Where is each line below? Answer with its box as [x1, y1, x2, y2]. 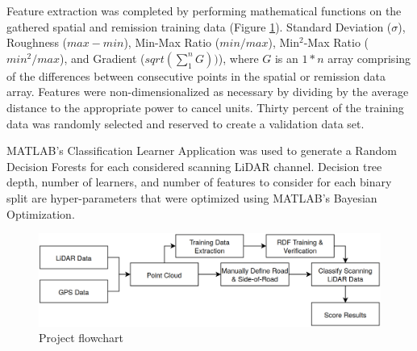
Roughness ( [6, 34, 68, 51]
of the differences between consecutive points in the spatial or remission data [6, 67, 386, 84]
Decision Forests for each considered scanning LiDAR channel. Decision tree [6, 157, 382, 174]
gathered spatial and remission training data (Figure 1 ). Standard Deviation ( [6, 18, 392, 35]
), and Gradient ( [59, 49, 145, 66]
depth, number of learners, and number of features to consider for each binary [6, 173, 392, 190]
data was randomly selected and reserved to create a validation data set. [6, 115, 365, 132]
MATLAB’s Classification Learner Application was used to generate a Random [6, 142, 397, 159]
